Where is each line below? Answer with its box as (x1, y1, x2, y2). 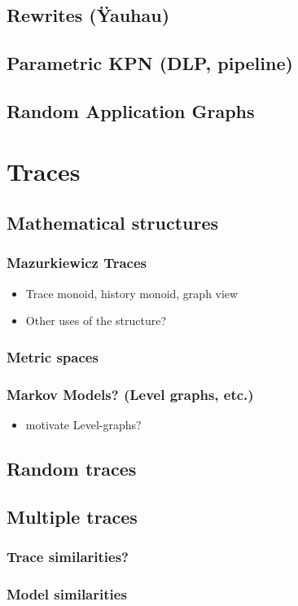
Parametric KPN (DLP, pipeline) (7, 50, 293, 76)
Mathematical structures (7, 210, 219, 235)
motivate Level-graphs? (25, 415, 142, 433)
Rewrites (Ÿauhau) (7, 2, 170, 28)
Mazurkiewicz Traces (7, 253, 147, 273)
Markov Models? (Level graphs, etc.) (7, 384, 254, 404)
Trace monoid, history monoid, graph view (25, 284, 239, 301)
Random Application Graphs (7, 98, 255, 123)
